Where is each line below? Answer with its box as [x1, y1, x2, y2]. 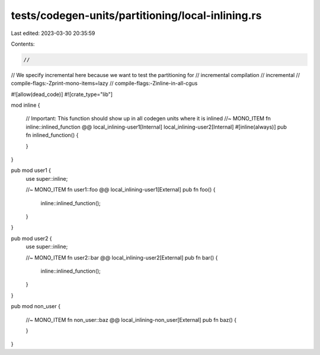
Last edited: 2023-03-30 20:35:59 [11, 30, 95, 37]
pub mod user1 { [11, 167, 52, 174]
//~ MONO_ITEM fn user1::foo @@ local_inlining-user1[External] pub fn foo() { [25, 186, 216, 193]
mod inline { [11, 101, 40, 109]
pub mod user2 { [11, 235, 53, 242]
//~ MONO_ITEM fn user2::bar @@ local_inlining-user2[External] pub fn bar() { [25, 254, 218, 261]
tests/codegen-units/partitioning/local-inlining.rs [11, 9, 262, 22]
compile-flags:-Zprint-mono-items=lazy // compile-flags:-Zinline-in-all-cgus [11, 80, 198, 87]
